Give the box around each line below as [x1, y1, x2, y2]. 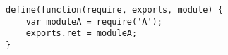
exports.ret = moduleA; [25, 28, 138, 39]
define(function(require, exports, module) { [6, 5, 223, 15]
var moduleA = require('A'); [25, 16, 162, 27]
